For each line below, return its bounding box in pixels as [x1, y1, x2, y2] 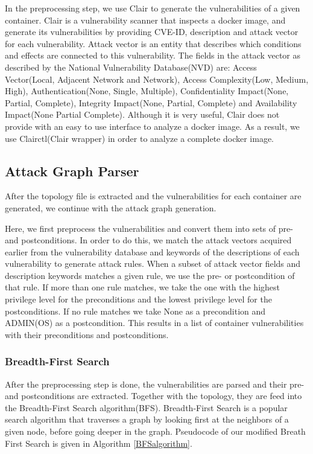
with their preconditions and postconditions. [5, 328, 169, 340]
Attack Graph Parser [5, 161, 139, 180]
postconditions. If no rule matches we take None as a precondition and [5, 304, 266, 317]
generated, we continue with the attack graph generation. [5, 201, 217, 214]
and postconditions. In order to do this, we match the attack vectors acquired [5, 234, 292, 246]
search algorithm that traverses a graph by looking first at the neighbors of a [5, 413, 289, 426]
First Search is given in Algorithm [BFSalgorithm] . [5, 436, 192, 449]
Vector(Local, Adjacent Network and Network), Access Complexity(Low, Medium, [5, 72, 309, 85]
